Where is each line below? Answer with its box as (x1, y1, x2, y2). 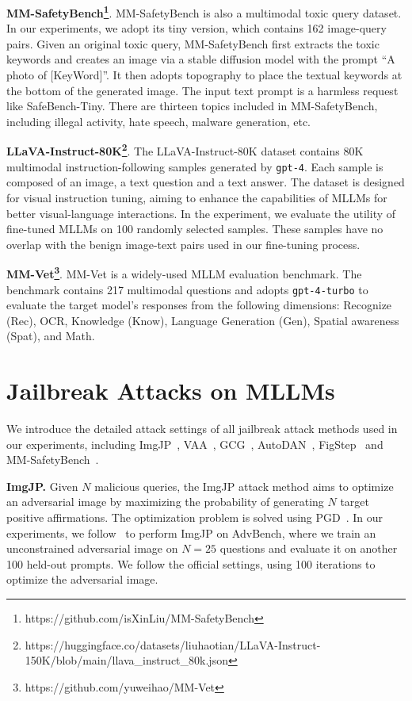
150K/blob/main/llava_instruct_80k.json (25, 652, 228, 668)
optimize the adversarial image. (6, 571, 158, 588)
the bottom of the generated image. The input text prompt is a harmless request (6, 82, 399, 98)
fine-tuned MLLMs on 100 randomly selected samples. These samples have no (6, 220, 383, 237)
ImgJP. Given (6, 477, 78, 494)
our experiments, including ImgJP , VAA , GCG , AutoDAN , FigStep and (6, 435, 383, 452)
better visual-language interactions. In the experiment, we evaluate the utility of (6, 205, 396, 221)
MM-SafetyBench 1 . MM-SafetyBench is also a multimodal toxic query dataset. (6, 2, 402, 21)
